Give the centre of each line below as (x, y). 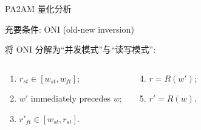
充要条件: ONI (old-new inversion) (70, 29)
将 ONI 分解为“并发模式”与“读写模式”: (80, 49)
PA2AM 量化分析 (38, 8)
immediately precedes (71, 98)
